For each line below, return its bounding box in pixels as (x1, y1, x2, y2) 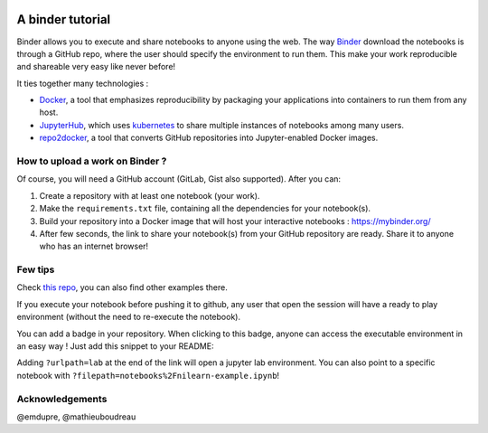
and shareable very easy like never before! (16, 61, 176, 72)
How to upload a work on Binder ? (16, 155, 167, 167)
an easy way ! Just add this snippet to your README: (16, 341, 214, 352)
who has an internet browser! (39, 240, 149, 252)
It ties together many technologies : (16, 78, 149, 89)
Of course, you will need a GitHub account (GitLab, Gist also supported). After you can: (16, 174, 342, 184)
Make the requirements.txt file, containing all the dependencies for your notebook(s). (39, 203, 371, 214)
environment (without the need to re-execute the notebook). (16, 312, 241, 323)
